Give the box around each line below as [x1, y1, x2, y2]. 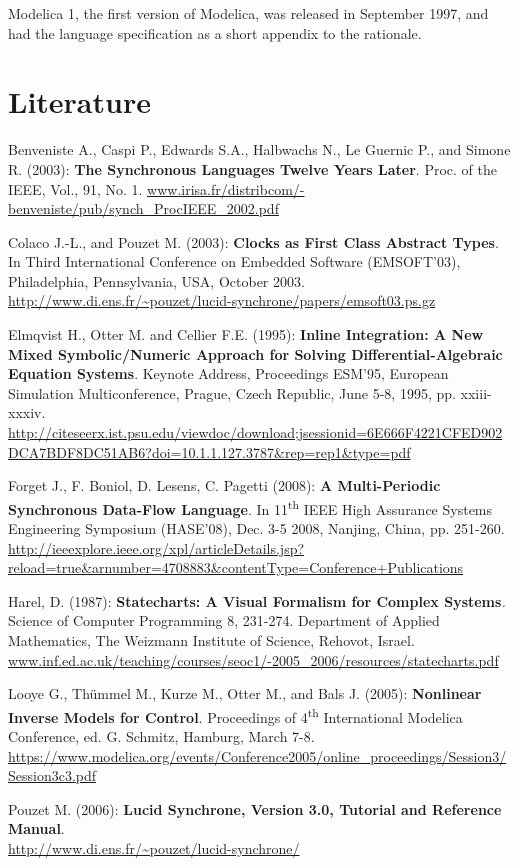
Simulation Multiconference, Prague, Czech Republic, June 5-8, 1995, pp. [8, 382, 456, 403]
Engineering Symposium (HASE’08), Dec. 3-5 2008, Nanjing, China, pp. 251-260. [8, 518, 505, 539]
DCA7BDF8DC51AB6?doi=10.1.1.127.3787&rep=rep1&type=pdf [8, 441, 411, 462]
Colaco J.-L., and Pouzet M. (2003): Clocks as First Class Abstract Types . [8, 231, 499, 252]
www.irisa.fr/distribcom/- [147, 178, 305, 199]
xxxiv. [8, 402, 46, 423]
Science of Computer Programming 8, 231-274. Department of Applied [8, 610, 440, 631]
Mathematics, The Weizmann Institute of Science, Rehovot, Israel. [8, 630, 415, 651]
